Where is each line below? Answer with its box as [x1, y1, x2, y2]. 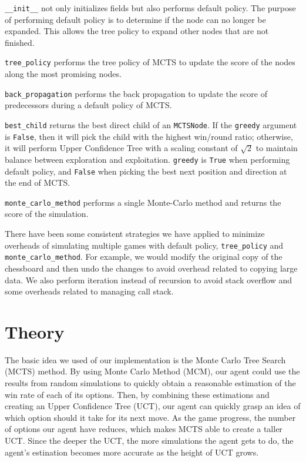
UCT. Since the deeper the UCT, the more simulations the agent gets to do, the [5, 434, 294, 446]
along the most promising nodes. [5, 68, 122, 80]
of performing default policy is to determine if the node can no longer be [5, 13, 266, 25]
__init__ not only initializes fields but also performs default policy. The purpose [5, 2, 296, 14]
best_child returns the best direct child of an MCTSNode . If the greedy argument [5, 118, 297, 130]
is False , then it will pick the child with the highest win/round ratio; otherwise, [5, 130, 293, 142]
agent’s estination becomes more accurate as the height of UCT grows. [5, 446, 259, 458]
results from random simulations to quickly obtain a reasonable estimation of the [5, 377, 296, 389]
